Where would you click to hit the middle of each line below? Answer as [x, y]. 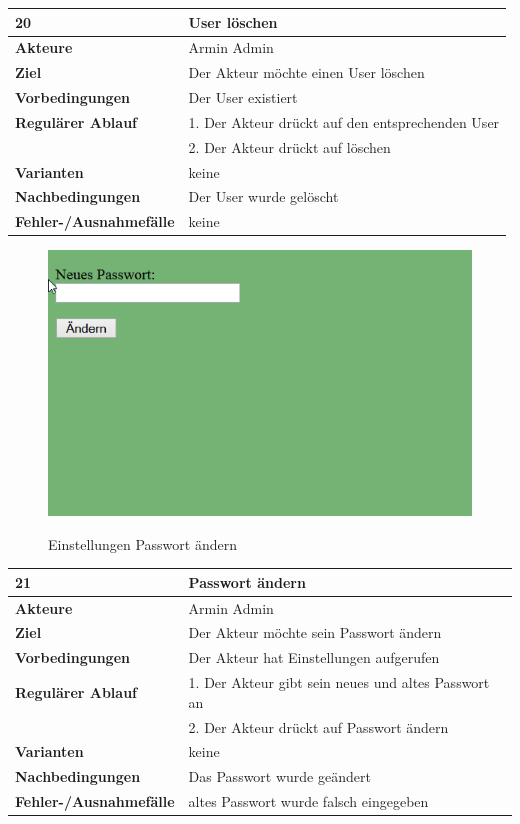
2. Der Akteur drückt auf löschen [289, 146]
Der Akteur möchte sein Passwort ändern [315, 632]
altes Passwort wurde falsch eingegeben [308, 801]
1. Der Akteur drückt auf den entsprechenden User [344, 121]
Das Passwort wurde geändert [279, 776]
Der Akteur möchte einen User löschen [306, 72]
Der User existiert [243, 97]
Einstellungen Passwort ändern [142, 543]
